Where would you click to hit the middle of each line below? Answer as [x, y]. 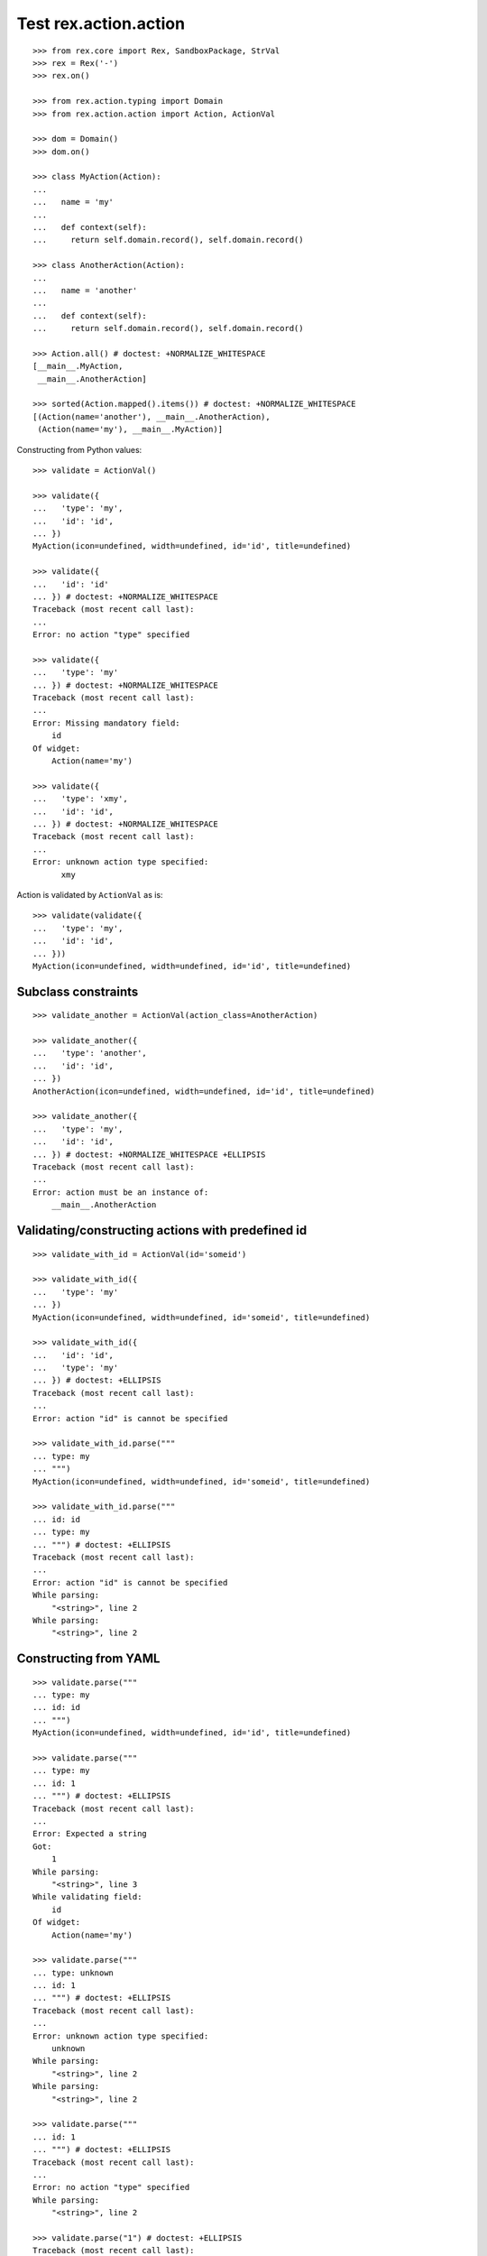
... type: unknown [74, 1973]
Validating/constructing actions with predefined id [162, 1230]
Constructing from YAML [88, 1659]
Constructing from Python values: [79, 449]
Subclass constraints [78, 991]
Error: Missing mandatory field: [106, 723]
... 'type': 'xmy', [80, 799]
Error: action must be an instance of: [121, 1192]
